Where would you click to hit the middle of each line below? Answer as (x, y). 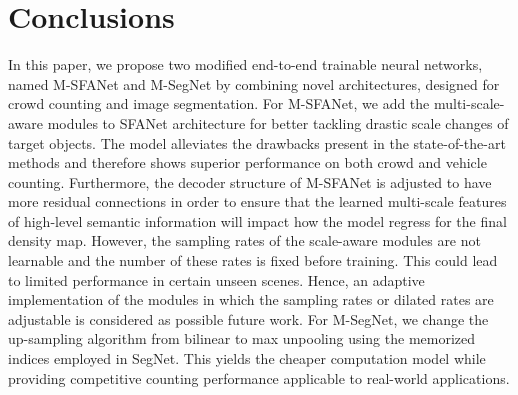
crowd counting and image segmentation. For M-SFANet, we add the (219, 103)
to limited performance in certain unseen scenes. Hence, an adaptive (216, 279)
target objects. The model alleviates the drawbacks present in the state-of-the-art (257, 142)
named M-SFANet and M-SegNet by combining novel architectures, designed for (254, 83)
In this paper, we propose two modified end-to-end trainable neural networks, (245, 64)
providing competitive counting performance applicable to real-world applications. (259, 377)
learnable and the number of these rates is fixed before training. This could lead (253, 260)
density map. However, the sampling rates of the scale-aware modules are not (244, 240)
